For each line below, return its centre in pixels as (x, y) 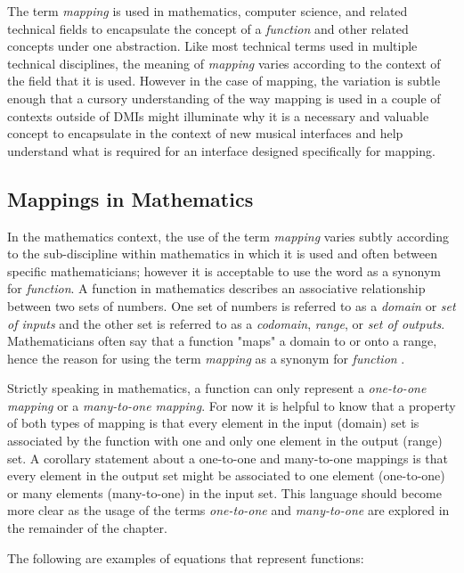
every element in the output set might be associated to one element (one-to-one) (226, 475)
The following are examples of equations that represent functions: (186, 557)
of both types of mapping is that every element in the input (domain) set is (213, 423)
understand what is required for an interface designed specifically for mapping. (221, 150)
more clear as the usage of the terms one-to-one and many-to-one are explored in (228, 510)
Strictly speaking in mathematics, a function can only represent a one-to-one (217, 388)
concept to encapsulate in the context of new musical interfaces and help (205, 133)
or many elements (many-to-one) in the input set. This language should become (224, 492)
